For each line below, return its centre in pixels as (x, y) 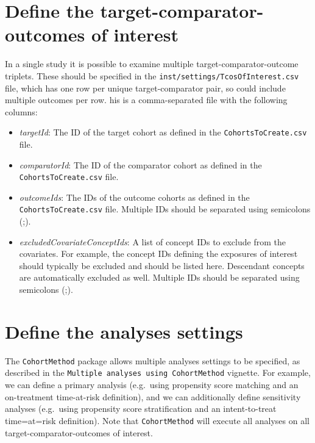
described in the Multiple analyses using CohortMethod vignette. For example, (158, 373)
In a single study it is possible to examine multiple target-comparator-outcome (152, 64)
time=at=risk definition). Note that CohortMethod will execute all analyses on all (157, 420)
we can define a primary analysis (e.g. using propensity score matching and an (152, 385)
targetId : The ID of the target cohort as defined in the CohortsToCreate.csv (163, 132)
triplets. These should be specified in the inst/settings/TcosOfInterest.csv (152, 75)
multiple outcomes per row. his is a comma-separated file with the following (146, 100)
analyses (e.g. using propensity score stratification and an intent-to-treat (141, 409)
